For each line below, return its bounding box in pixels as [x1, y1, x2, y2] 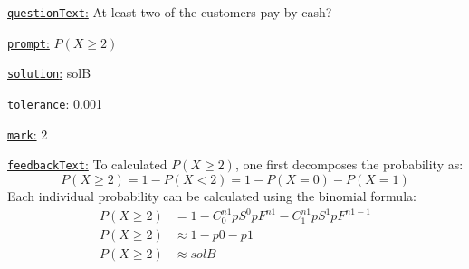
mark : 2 [7, 124, 48, 143]
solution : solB [7, 63, 91, 82]
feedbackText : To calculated [7, 155, 167, 174]
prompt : [7, 33, 50, 52]
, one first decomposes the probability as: [234, 155, 464, 174]
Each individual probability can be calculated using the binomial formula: [7, 186, 416, 205]
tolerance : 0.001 [7, 93, 102, 112]
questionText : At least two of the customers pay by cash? [7, 3, 332, 21]
